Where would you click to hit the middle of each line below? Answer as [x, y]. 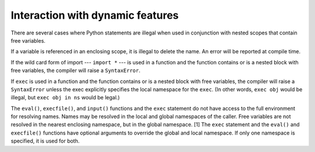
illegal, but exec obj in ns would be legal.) [65, 98]
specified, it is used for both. [45, 141]
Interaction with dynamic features [95, 15]
